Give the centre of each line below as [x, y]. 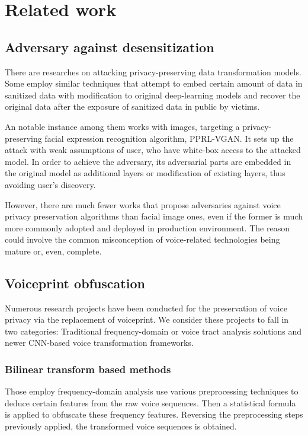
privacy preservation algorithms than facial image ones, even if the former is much [154, 216]
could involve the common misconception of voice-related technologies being [142, 239]
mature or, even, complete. [53, 251]
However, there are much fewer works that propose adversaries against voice [143, 204]
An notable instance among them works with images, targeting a [122, 126]
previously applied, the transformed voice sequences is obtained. [121, 426]
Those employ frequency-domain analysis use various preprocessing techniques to [152, 391]
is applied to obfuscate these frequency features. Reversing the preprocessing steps [154, 414]
